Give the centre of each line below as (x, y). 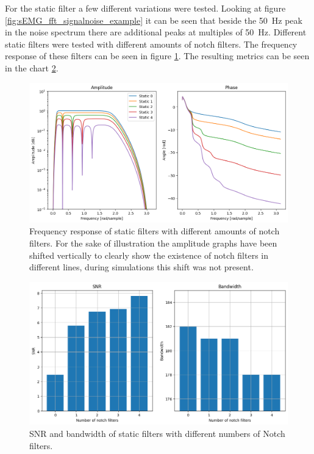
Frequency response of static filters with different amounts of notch (155, 231)
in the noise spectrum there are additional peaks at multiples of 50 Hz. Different (156, 32)
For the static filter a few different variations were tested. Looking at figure (145, 8)
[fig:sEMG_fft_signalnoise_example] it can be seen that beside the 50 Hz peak (154, 20)
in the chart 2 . (32, 67)
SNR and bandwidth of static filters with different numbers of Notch (157, 434)
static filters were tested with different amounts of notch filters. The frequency (151, 44)
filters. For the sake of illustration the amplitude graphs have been (153, 243)
